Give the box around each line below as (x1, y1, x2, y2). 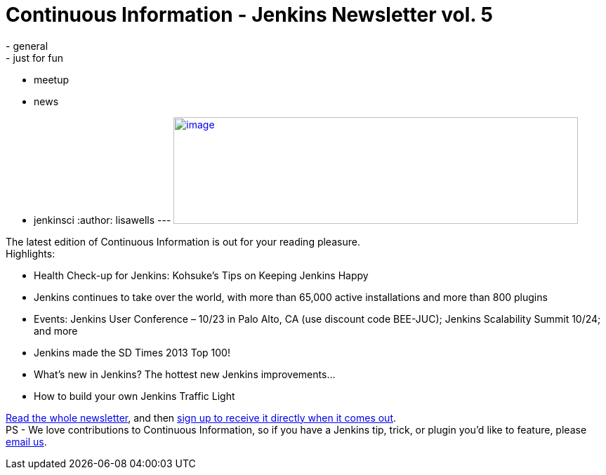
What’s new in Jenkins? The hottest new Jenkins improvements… (34, 368, 336, 380)
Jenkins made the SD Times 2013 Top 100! (34, 346, 230, 359)
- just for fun (6, 51, 64, 64)
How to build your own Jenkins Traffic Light (34, 389, 235, 402)
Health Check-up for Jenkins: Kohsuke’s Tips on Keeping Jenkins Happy (34, 269, 369, 281)
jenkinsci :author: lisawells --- (34, 213, 171, 226)
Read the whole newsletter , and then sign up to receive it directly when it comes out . (6, 411, 397, 424)
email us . (6, 435, 47, 448)
